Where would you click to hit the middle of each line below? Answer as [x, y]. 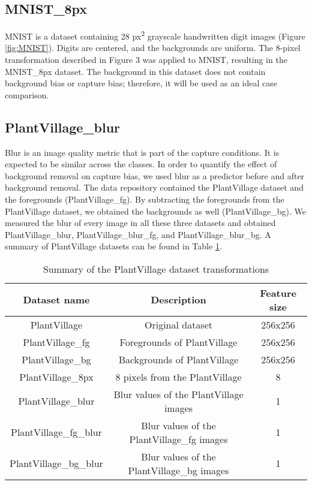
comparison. [27, 94]
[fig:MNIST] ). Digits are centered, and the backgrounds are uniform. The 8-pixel [153, 48]
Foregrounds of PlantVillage [178, 342]
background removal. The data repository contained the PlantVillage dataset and [154, 187]
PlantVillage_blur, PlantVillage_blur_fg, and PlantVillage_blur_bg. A [138, 234]
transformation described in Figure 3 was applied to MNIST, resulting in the [146, 60]
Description [178, 300]
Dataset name [56, 300]
